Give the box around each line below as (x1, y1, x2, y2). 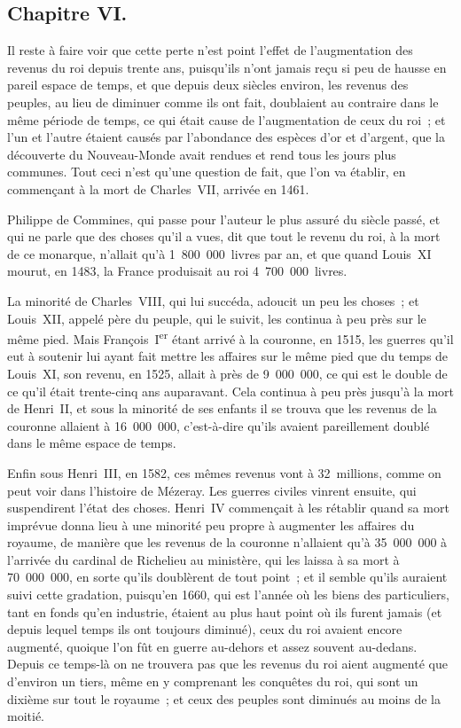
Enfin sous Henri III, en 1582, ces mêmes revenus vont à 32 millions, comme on (7, 463, 441, 481)
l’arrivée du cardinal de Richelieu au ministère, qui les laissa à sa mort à (7, 550, 400, 568)
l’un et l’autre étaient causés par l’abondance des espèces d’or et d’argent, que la (7, 128, 446, 146)
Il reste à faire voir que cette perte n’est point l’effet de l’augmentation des (7, 41, 413, 59)
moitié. (7, 707, 44, 725)
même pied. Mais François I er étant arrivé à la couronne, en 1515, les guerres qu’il (7, 327, 454, 348)
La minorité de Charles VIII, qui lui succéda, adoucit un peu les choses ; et (7, 291, 419, 309)
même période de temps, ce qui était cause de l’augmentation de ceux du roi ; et (7, 110, 446, 129)
